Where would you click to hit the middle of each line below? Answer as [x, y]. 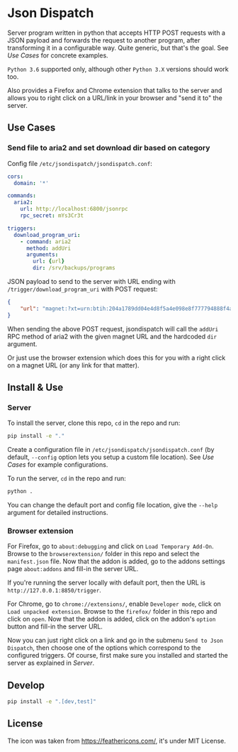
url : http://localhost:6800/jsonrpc [74, 209]
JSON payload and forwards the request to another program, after [104, 40]
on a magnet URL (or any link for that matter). [73, 365]
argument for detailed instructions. [58, 513]
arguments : [42, 255]
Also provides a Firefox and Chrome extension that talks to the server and [115, 90]
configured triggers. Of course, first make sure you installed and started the [118, 656]
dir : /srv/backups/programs [74, 268]
